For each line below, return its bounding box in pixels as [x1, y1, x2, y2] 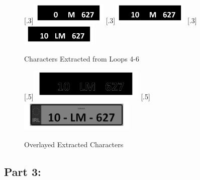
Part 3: [4, 163, 41, 179]
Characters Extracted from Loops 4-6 [24, 53, 139, 64]
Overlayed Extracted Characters [24, 139, 124, 149]
